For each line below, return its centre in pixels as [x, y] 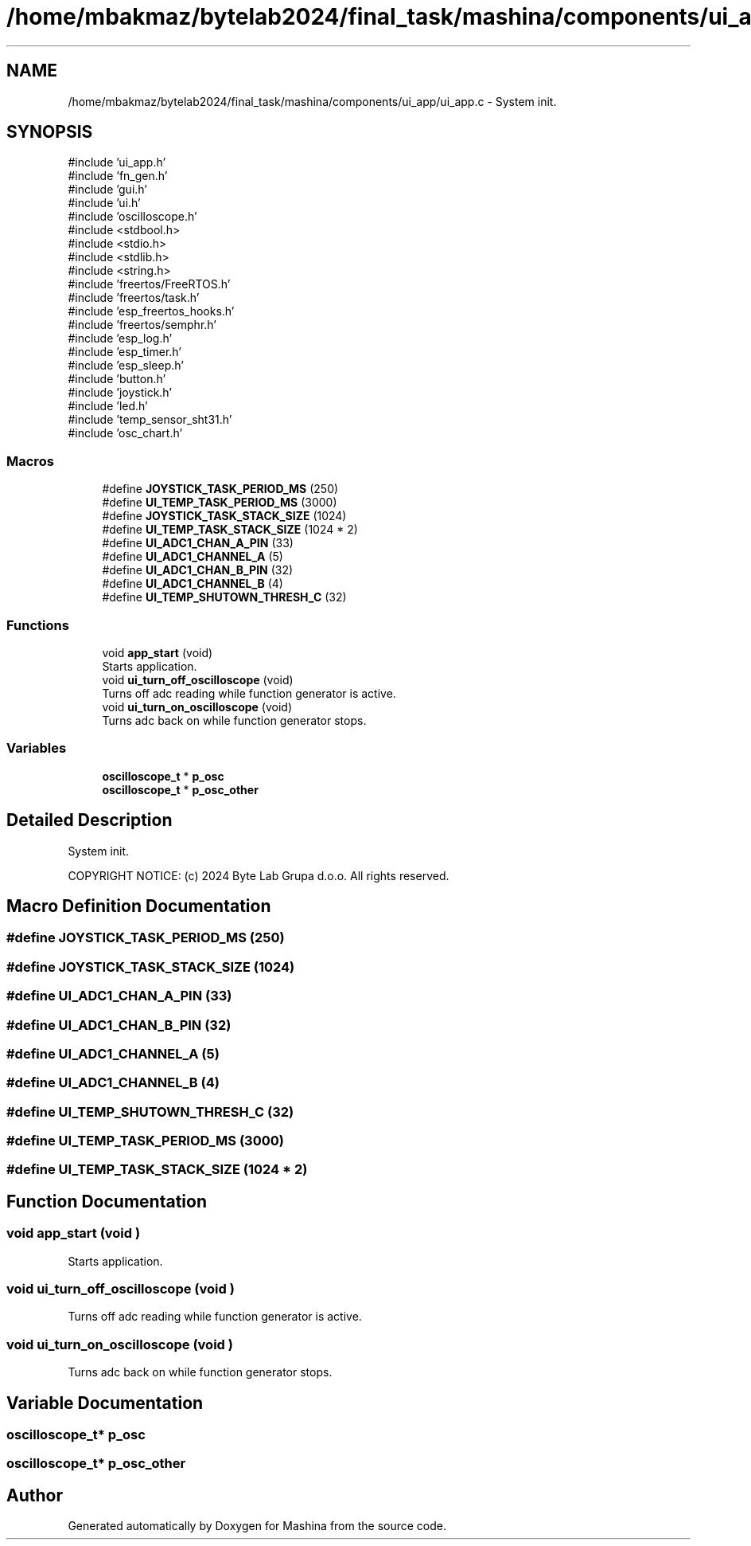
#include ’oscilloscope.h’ [132, 217]
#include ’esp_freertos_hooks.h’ [151, 311]
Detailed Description [89, 820]
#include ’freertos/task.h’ [134, 298]
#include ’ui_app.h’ [117, 162]
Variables [37, 748]
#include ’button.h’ [117, 379]
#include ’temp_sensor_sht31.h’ [150, 420]
